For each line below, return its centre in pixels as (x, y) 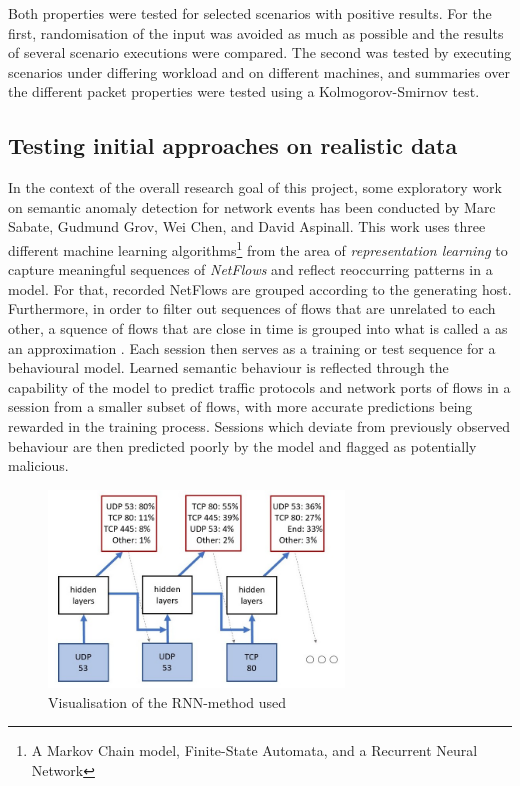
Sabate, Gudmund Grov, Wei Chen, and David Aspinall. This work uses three (247, 226)
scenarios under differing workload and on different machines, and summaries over (259, 71)
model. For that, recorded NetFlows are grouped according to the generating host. (260, 288)
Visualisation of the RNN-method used (167, 701)
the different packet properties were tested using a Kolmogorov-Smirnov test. (244, 91)
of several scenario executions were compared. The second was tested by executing (260, 52)
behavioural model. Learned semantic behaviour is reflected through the (228, 367)
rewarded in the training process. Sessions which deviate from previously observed (259, 425)
